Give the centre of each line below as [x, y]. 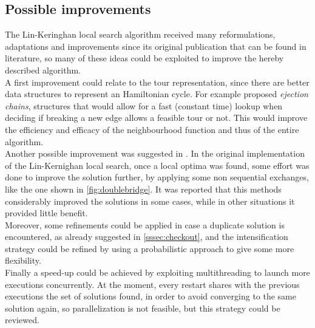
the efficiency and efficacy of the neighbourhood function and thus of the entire [152, 129]
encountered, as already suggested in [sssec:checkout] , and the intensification [147, 237]
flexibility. [23, 260]
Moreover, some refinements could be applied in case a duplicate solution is [145, 224]
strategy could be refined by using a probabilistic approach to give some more [150, 248]
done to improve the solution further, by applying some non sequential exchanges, [157, 177]
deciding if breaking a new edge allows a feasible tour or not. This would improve [156, 118]
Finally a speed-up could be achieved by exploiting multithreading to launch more [157, 272]
